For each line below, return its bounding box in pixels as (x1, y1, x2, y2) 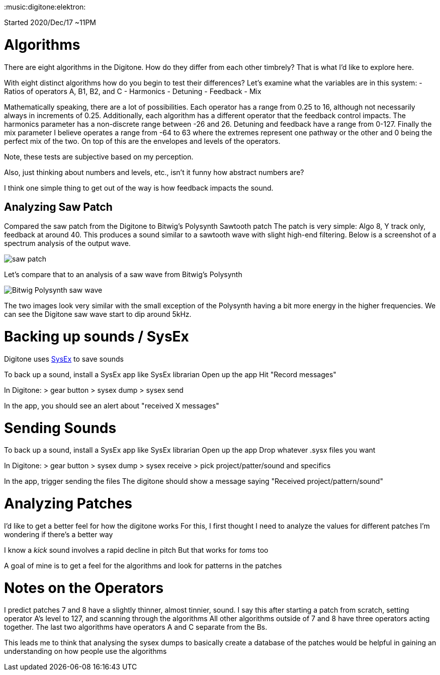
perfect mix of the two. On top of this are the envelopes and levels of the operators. (4, 136, 281, 145)
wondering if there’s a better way (4, 530, 113, 539)
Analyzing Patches (4, 495, 132, 513)
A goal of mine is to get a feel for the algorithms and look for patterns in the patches (4, 561, 282, 570)
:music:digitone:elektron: (4, 3, 86, 11)
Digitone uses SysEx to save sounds (4, 354, 124, 363)
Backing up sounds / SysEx (4, 328, 189, 346)
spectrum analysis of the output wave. (4, 239, 131, 248)
